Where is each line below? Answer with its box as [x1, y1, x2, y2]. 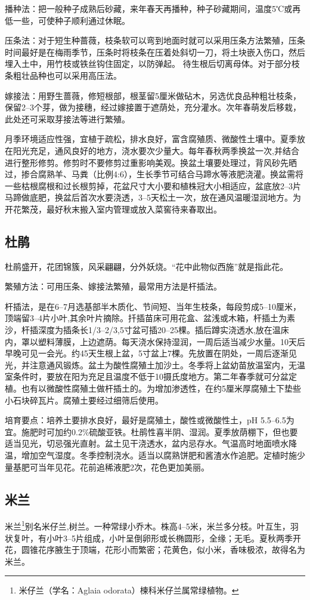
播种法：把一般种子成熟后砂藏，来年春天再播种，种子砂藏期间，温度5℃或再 [5, 2, 301, 14]
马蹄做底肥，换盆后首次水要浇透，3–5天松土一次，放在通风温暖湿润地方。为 [5, 191, 301, 204]
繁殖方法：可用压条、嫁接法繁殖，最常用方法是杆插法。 [5, 280, 222, 293]
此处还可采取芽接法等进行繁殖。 [5, 112, 130, 125]
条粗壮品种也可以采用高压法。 [5, 69, 122, 81]
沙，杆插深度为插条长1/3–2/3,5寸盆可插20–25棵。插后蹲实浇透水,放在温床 [5, 324, 289, 336]
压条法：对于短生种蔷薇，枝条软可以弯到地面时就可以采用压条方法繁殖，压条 [5, 34, 305, 47]
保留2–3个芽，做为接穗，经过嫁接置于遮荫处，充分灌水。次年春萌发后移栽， [5, 101, 301, 113]
